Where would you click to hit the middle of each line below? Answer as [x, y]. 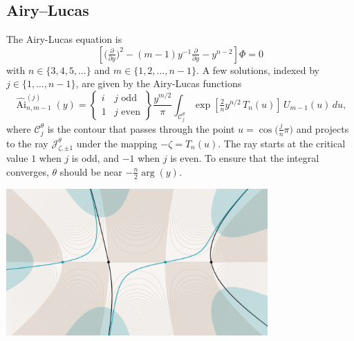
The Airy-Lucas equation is [64, 39]
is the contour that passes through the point [141, 128]
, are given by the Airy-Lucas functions [159, 83]
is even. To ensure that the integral [245, 158]
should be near [91, 171]
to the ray [27, 143]
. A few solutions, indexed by [258, 70]
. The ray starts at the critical [282, 143]
